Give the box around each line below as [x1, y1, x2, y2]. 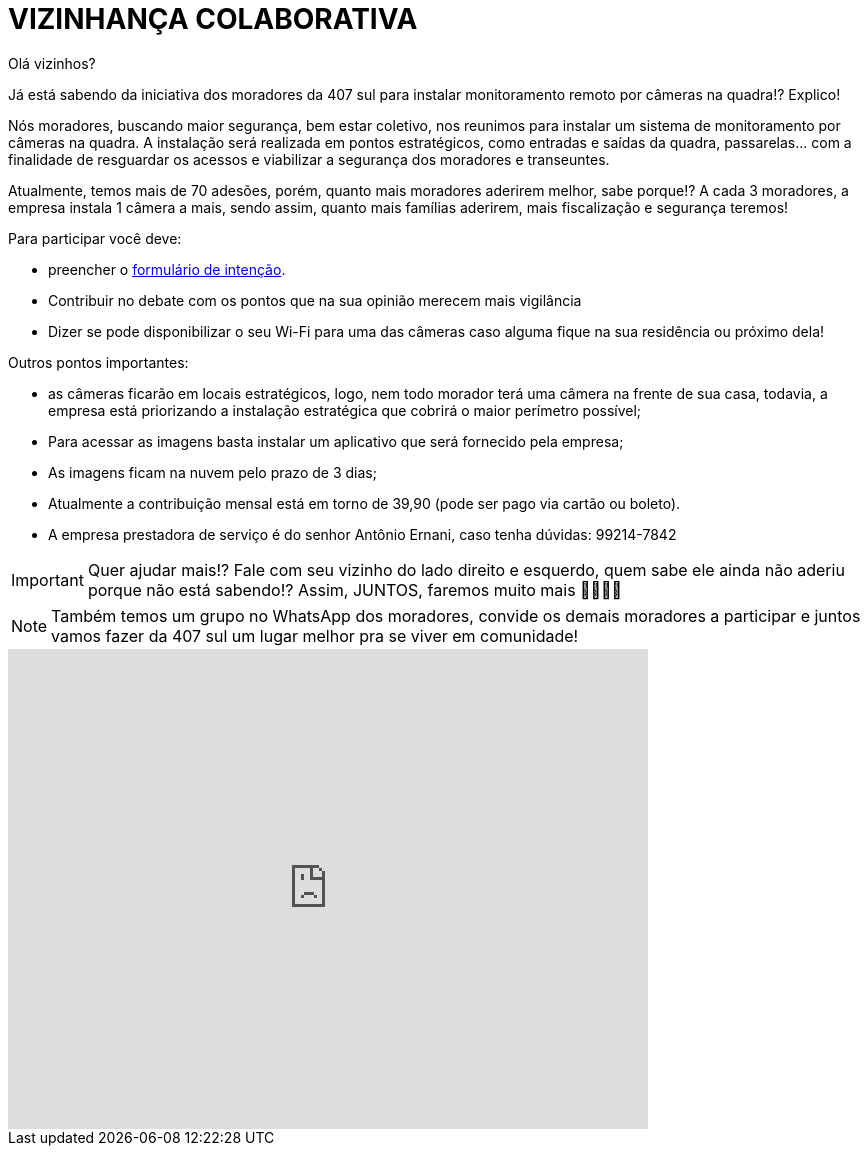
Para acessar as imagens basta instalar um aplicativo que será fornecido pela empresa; [48, 432, 624, 450]
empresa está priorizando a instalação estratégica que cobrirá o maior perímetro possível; [48, 401, 642, 419]
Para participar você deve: [8, 229, 182, 247]
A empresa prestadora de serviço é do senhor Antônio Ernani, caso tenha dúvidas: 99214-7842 [48, 525, 677, 543]
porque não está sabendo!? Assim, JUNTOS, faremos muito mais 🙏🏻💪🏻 [87, 579, 623, 600]
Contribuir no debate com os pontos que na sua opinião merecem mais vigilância [48, 291, 582, 309]
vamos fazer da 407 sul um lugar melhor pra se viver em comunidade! [51, 625, 579, 646]
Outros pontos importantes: [8, 353, 189, 371]
